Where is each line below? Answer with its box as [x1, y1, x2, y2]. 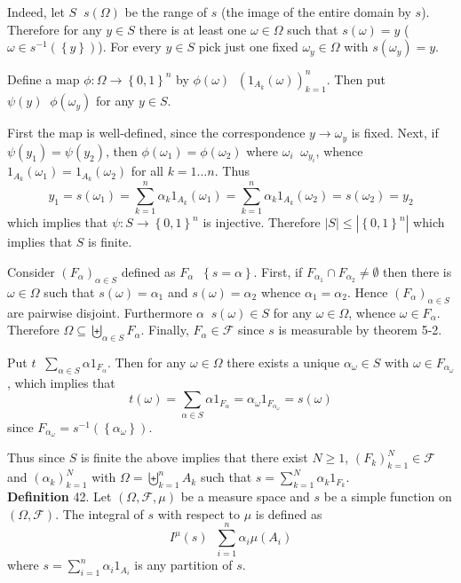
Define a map [7, 69, 80, 88]
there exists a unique [227, 352, 340, 371]
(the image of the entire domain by [220, 3, 411, 20]
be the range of [124, 3, 208, 20]
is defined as [255, 504, 322, 523]
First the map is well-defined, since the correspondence [7, 123, 306, 142]
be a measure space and [180, 487, 310, 506]
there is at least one [139, 20, 247, 38]
